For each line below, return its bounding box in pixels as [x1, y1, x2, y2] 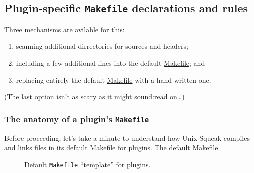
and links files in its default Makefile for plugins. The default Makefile [4, 142, 218, 153]
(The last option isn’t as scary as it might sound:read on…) [4, 91, 185, 102]
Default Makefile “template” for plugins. [24, 159, 151, 169]
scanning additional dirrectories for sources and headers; [16, 41, 188, 51]
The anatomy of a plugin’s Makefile [4, 112, 149, 125]
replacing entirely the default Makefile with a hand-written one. [16, 74, 211, 85]
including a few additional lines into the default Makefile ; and [16, 57, 205, 68]
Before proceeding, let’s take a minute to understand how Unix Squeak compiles [4, 132, 250, 143]
